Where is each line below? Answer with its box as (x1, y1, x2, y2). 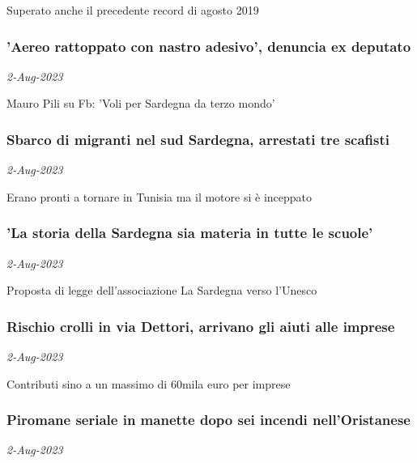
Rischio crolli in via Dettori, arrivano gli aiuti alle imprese (6, 316, 395, 336)
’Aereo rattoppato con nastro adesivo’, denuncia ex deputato (6, 36, 411, 56)
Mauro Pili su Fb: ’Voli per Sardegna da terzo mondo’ (6, 95, 275, 112)
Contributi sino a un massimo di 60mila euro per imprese (6, 375, 291, 392)
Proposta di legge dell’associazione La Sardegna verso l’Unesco (6, 282, 317, 299)
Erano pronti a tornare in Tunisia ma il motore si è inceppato (6, 188, 313, 205)
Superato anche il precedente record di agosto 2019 (6, 2, 259, 18)
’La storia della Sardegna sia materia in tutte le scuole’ (6, 223, 373, 243)
